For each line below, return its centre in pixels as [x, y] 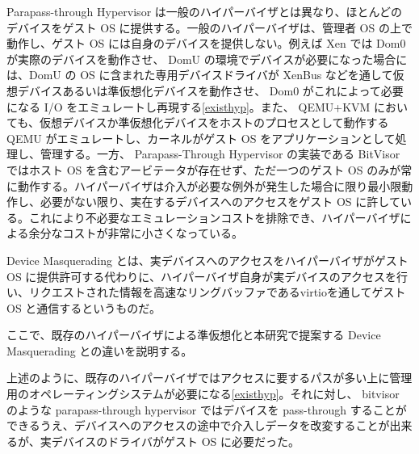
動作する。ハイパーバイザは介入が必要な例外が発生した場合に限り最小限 [209, 185]
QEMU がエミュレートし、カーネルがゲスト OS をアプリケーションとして [201, 138]
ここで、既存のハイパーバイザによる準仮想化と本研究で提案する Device [194, 335]
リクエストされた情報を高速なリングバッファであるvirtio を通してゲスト [217, 292]
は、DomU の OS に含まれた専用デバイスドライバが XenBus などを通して [200, 75]
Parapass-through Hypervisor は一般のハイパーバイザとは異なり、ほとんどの [205, 11]
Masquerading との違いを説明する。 [100, 350]
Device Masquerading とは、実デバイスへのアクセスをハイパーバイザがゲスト [207, 260]
